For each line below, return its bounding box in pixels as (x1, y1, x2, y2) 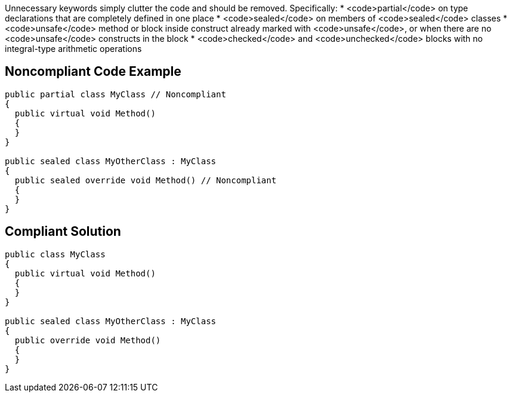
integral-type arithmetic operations (5, 44, 142, 54)
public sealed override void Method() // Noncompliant (14, 175, 277, 185)
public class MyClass (5, 249, 106, 259)
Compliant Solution (5, 224, 121, 239)
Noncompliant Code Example (5, 64, 181, 79)
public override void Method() (14, 335, 161, 345)
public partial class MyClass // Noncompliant (5, 89, 226, 99)
